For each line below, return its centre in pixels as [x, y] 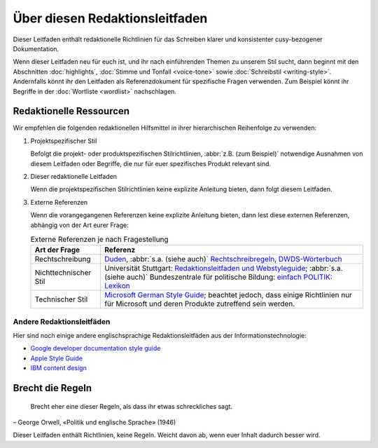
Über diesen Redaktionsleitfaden [110, 18]
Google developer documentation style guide [96, 348]
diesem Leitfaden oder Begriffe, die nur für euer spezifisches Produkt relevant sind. [151, 163]
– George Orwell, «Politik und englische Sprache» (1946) [94, 422]
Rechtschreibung [63, 259]
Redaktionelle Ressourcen [71, 111]
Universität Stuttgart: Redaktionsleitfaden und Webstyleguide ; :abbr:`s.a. [223, 269]
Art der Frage [57, 250]
